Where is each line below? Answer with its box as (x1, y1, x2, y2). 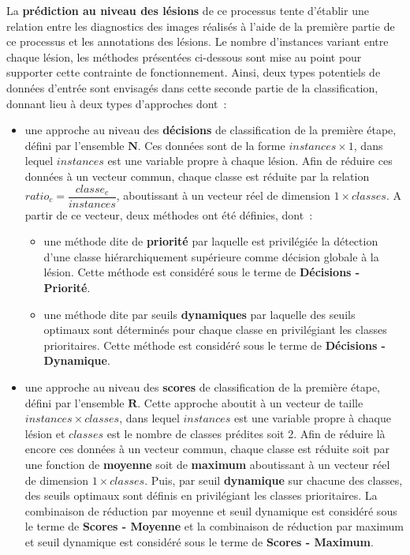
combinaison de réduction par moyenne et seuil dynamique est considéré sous (24, 502, 397, 519)
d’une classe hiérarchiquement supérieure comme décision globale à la (43, 248, 379, 264)
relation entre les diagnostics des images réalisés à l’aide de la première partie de (6, 17, 395, 34)
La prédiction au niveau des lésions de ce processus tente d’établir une (6, 2, 369, 18)
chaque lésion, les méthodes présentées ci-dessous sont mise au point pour (6, 48, 362, 65)
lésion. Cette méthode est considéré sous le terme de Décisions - (43, 264, 360, 280)
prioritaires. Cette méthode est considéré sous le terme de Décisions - (43, 336, 386, 353)
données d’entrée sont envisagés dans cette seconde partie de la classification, (6, 79, 378, 96)
